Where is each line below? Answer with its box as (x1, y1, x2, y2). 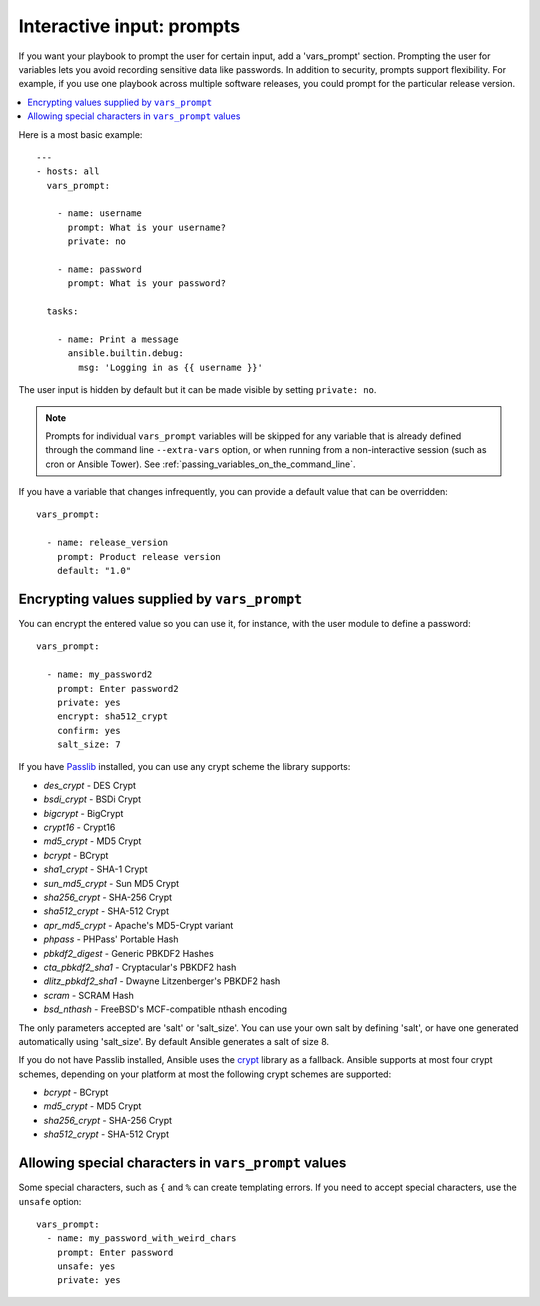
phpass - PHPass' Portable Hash (43, 933, 179, 945)
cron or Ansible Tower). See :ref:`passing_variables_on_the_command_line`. (45, 458, 356, 470)
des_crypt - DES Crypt (43, 779, 137, 791)
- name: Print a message (56, 333, 179, 345)
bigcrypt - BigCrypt (43, 807, 124, 819)
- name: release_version (46, 537, 169, 549)
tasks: (46, 306, 79, 317)
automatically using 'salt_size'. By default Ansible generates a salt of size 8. (18, 1035, 330, 1047)
